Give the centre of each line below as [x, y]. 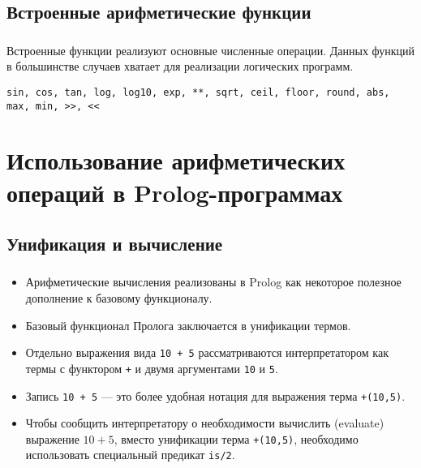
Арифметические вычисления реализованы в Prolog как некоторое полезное [213, 282]
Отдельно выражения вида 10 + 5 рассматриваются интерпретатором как [207, 352]
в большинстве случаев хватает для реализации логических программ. [180, 66]
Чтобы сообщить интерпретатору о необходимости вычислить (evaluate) [205, 423]
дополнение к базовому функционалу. [119, 298]
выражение [52, 438]
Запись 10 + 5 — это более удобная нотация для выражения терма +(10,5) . [215, 395]
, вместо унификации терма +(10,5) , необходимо [236, 438]
